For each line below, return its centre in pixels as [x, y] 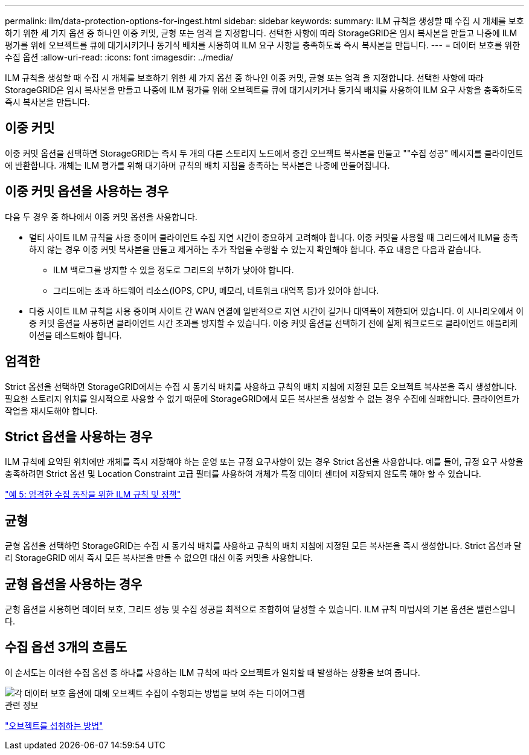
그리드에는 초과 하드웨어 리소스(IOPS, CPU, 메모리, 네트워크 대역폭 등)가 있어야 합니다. [216, 290]
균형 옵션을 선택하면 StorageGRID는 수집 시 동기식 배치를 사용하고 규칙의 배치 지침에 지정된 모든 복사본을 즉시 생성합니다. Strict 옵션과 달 [263, 546]
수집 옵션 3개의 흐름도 [66, 647]
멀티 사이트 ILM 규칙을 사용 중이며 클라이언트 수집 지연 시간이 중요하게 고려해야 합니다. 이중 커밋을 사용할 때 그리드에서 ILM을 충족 [274, 237]
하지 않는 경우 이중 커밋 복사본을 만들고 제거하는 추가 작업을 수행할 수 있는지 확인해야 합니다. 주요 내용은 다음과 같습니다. [255, 249]
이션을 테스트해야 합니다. [75, 335]
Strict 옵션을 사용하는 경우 [79, 436]
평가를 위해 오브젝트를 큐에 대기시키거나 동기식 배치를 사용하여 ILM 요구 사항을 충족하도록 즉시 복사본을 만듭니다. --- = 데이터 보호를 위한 [263, 45]
